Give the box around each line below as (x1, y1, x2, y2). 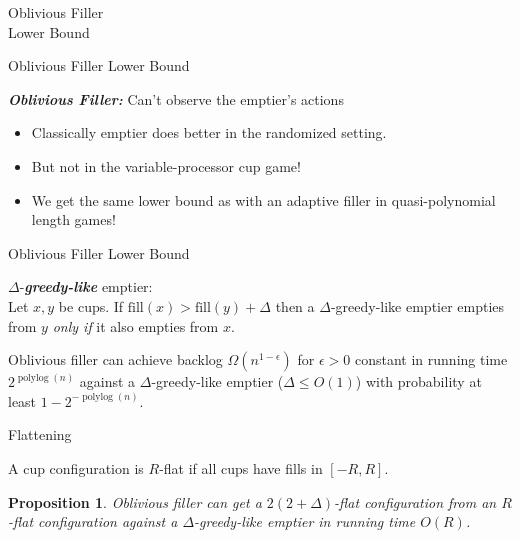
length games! (31, 209, 116, 230)
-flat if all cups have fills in (159, 457, 323, 478)
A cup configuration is (8, 457, 144, 478)
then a (275, 295, 315, 316)
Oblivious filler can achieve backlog (8, 349, 223, 370)
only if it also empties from (52, 315, 219, 336)
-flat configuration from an (334, 491, 497, 512)
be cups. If (58, 295, 124, 316)
